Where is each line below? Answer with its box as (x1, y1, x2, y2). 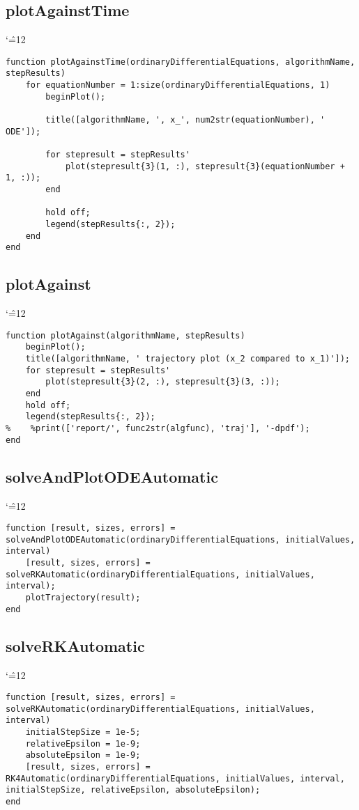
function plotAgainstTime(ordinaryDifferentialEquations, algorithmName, (6, 56, 356, 67)
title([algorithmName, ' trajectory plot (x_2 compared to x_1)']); (25, 354, 350, 364)
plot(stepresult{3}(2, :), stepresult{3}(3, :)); (45, 377, 280, 387)
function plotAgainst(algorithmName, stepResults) (6, 330, 245, 341)
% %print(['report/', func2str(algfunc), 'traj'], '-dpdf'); (6, 423, 310, 433)
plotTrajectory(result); (25, 593, 141, 603)
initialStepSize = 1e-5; (25, 727, 141, 738)
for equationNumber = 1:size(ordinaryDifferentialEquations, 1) (25, 80, 330, 91)
